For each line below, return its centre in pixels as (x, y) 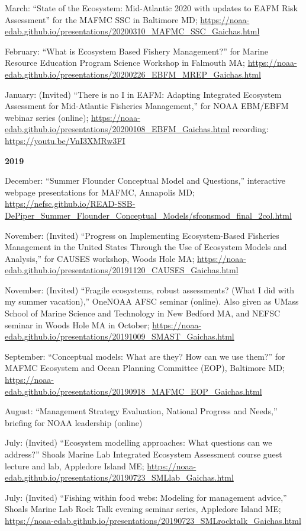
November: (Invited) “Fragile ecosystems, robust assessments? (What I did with (150, 290)
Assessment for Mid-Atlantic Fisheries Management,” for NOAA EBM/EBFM (147, 106)
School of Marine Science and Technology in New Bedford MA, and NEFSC (143, 313)
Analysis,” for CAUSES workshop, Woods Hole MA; (100, 258)
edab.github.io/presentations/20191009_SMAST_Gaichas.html (120, 336)
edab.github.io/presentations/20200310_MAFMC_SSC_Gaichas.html (132, 31)
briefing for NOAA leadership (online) (74, 422)
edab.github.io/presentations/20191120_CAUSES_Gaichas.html (122, 270)
